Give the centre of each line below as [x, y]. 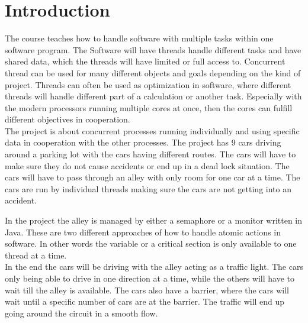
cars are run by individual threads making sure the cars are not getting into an [148, 188]
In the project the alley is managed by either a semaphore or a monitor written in [154, 220]
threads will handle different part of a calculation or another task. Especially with [153, 96]
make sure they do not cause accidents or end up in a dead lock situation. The [147, 165]
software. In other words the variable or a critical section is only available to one [151, 243]
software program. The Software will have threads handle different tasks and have [153, 49]
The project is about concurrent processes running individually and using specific [152, 130]
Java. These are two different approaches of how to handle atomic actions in [143, 232]
